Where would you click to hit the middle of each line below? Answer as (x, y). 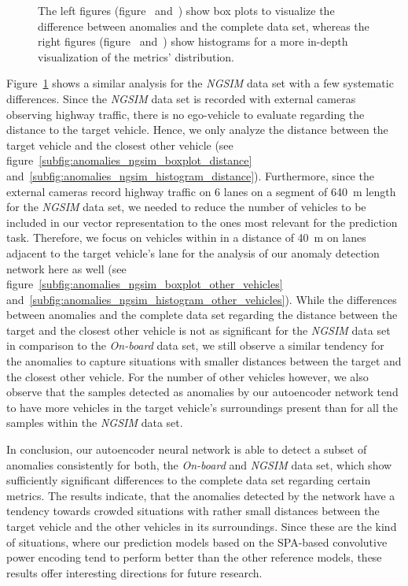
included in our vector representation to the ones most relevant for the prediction (202, 222)
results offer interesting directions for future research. (134, 572)
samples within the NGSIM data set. (95, 423)
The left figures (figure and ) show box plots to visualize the (186, 10)
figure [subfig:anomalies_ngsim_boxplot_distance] (129, 160)
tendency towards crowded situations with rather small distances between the (193, 511)
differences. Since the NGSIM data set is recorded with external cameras (181, 98)
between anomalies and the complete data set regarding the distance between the (202, 315)
